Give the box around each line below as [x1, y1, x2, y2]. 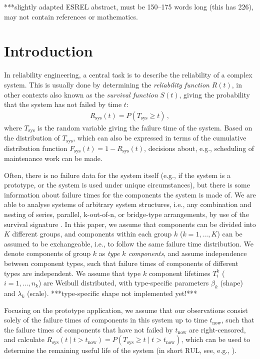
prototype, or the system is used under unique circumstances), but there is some [4, 179, 250, 190]
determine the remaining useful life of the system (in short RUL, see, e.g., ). [4, 345, 237, 355]
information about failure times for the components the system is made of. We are [4, 189, 256, 199]
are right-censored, [189, 324, 246, 334]
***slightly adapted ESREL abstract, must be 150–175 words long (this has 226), [4, 1, 253, 11]
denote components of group [4, 248, 91, 258]
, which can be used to [181, 334, 250, 344]
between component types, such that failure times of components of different [4, 258, 238, 268]
